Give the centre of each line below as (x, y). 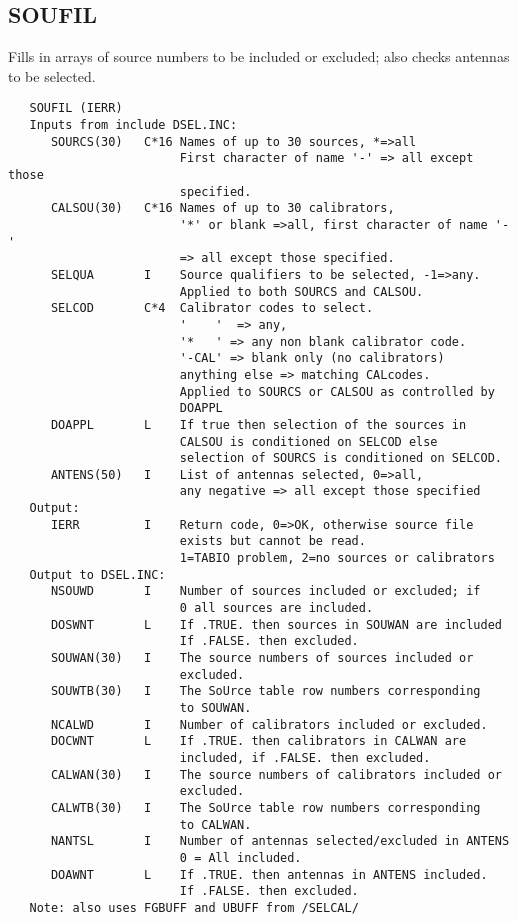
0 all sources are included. (276, 608)
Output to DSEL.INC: (97, 574)
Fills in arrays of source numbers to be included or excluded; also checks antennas (259, 56)
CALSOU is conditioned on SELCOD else (308, 441)
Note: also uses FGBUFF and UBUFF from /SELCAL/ (194, 907)
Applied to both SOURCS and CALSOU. (301, 291)
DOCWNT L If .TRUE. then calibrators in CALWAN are (258, 741)
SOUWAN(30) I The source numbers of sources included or (262, 658)
